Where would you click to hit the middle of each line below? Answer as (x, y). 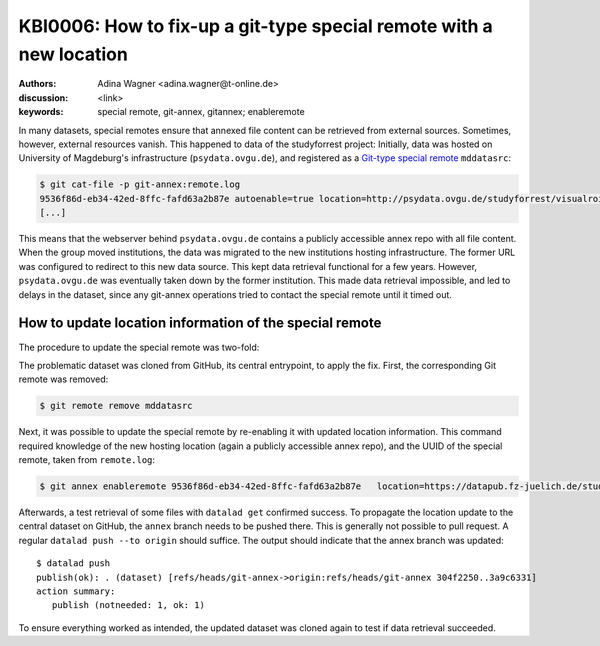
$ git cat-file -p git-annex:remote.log (139, 184)
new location (73, 54)
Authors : (37, 84)
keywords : (41, 112)
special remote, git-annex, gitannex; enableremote (201, 112)
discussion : (43, 97)
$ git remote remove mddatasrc (116, 406)
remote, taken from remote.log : (86, 460)
